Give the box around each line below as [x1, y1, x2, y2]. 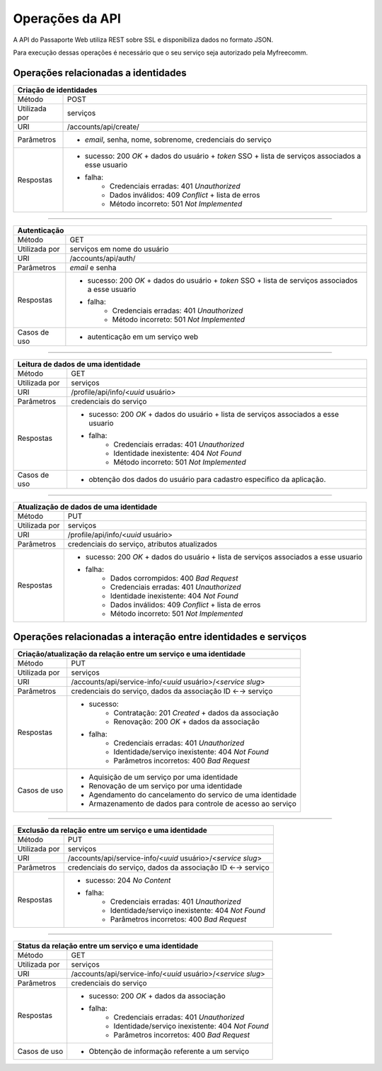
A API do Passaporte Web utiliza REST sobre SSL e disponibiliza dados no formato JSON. [13, 35, 274, 44]
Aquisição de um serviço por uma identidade [88, 773, 238, 783]
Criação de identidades [17, 85, 98, 95]
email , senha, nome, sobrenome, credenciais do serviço [85, 135, 272, 145]
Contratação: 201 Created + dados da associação [113, 708, 279, 718]
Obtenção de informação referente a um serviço [88, 1046, 250, 1056]
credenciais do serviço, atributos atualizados [67, 539, 217, 549]
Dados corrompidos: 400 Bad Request [110, 573, 238, 583]
